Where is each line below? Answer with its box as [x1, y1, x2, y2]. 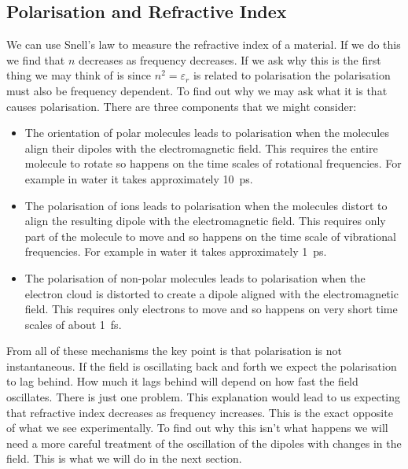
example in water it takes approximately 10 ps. [24, 170, 253, 186]
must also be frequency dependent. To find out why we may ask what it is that [6, 82, 388, 98]
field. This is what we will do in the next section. [6, 450, 242, 467]
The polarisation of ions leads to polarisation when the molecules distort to [24, 197, 388, 213]
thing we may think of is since [6, 67, 152, 83]
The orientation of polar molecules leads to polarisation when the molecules [24, 124, 389, 141]
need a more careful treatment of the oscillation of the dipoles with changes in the [6, 434, 402, 451]
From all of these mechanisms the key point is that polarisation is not [6, 342, 342, 359]
